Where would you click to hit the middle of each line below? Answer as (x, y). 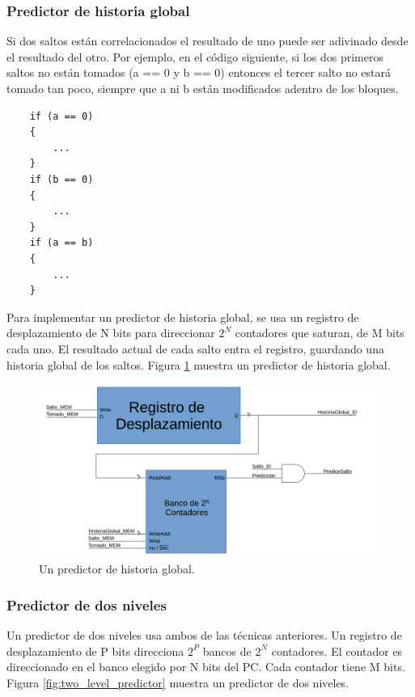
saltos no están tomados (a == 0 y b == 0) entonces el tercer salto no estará (199, 72)
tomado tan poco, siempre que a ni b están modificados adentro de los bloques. (203, 88)
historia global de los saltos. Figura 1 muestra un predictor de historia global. (199, 364)
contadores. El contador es (337, 651)
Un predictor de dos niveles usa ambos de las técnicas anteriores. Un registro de (204, 634)
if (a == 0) (61, 116)
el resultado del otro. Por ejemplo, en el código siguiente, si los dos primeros (195, 56)
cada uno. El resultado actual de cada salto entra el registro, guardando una (195, 348)
